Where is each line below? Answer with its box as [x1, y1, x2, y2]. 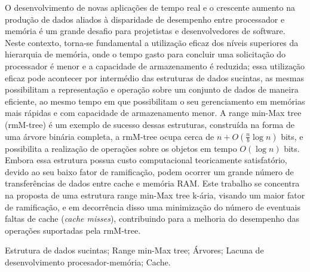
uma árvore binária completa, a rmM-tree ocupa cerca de [5, 130, 214, 142]
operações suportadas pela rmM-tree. [5, 224, 141, 236]
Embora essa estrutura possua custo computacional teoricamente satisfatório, [5, 154, 287, 166]
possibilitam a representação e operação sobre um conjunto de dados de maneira [5, 83, 299, 96]
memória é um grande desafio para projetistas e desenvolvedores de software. [5, 25, 286, 37]
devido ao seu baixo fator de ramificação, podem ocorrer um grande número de [5, 165, 294, 178]
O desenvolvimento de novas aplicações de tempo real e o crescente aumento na [5, 1, 296, 13]
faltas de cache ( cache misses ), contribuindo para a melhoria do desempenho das [5, 212, 299, 225]
